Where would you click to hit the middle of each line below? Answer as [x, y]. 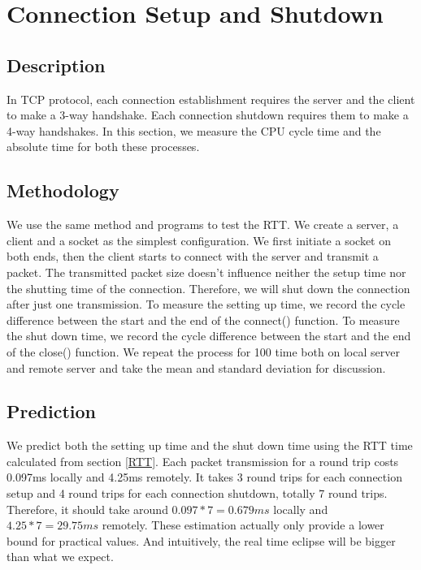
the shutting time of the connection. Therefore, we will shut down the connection [208, 288]
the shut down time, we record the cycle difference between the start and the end [209, 336]
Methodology [63, 190]
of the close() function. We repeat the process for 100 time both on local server [203, 351]
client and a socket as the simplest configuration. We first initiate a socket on [199, 240]
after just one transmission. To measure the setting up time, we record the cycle [206, 304]
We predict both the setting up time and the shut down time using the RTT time [210, 445]
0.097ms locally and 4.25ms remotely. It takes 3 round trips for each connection [204, 477]
